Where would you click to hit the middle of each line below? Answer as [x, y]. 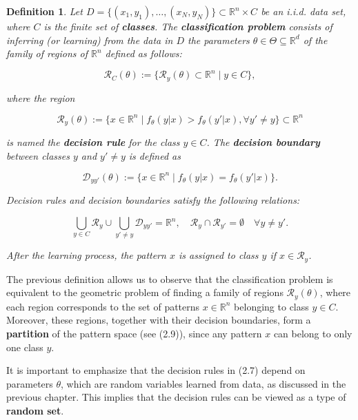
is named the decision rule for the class [93, 142]
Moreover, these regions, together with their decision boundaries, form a [159, 320]
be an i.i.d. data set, [304, 11]
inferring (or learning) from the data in [90, 40]
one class [25, 347]
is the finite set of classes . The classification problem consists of [188, 26]
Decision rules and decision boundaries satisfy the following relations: [153, 200]
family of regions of [47, 53]
